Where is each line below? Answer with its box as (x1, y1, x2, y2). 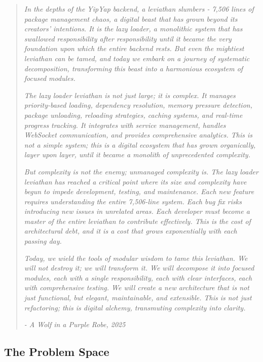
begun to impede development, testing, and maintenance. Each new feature (24, 186, 254, 197)
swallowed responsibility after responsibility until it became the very (24, 33, 232, 43)
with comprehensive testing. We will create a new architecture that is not (24, 282, 249, 293)
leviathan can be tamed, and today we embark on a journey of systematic (24, 53, 250, 63)
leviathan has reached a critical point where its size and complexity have (24, 176, 247, 187)
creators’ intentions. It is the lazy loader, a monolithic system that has (24, 23, 243, 34)
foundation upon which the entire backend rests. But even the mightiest (24, 43, 244, 54)
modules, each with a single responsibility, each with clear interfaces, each (24, 272, 252, 283)
